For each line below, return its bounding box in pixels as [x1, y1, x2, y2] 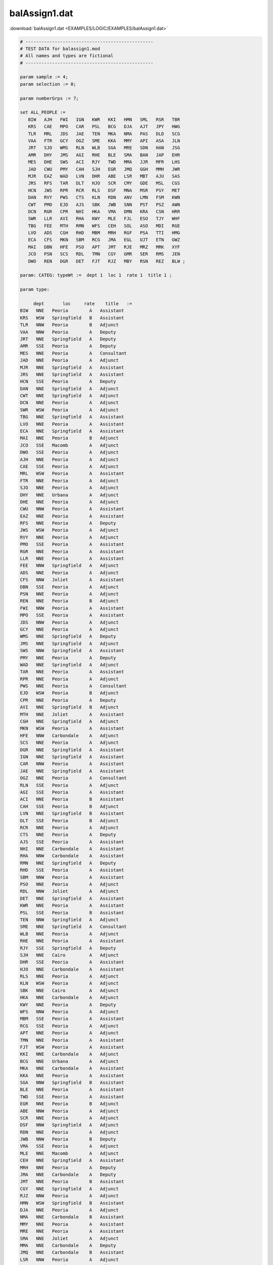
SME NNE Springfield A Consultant [20, 924, 127, 930]
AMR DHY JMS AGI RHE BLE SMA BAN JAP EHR [28, 152, 180, 158]
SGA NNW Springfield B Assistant [20, 1079, 124, 1085]
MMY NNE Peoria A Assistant [20, 1221, 124, 1227]
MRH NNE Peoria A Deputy [20, 1164, 116, 1170]
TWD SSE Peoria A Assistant [20, 1093, 124, 1100]
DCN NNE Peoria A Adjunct [20, 400, 119, 406]
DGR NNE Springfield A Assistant [20, 747, 124, 752]
